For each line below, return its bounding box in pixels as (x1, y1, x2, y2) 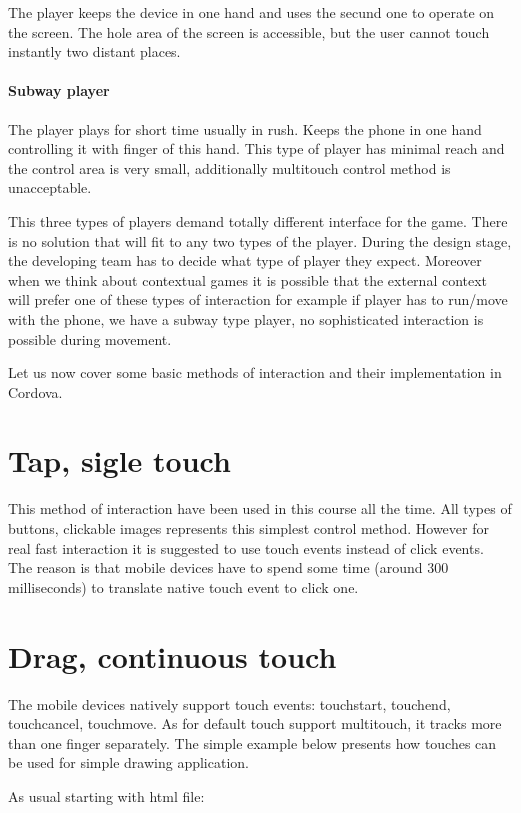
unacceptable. (8, 177, 92, 198)
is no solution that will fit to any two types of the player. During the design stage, (8, 230, 512, 251)
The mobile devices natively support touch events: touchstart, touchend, (8, 693, 451, 714)
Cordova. (8, 381, 63, 402)
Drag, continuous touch (8, 635, 337, 676)
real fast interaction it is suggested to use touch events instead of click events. (8, 537, 484, 558)
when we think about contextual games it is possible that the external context (8, 269, 488, 290)
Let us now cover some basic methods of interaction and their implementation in (8, 362, 502, 383)
